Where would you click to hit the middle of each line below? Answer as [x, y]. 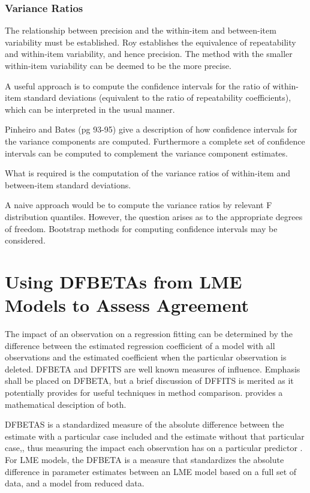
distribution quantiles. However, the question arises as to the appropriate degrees [154, 216]
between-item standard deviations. [68, 184]
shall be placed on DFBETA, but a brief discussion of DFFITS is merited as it [149, 381]
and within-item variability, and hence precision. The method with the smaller [149, 54]
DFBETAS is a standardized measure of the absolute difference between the [145, 424]
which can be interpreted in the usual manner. [90, 109]
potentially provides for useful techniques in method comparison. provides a [144, 392]
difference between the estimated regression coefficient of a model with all [140, 345]
